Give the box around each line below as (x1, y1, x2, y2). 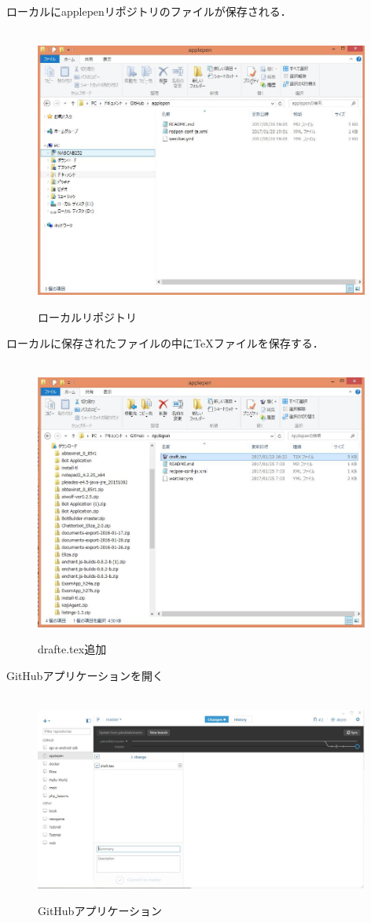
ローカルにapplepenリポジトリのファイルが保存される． (6, 3, 292, 19)
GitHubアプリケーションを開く (6, 667, 164, 683)
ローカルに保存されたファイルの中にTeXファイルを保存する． (6, 335, 324, 351)
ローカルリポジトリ (38, 308, 137, 325)
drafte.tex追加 (38, 641, 107, 657)
